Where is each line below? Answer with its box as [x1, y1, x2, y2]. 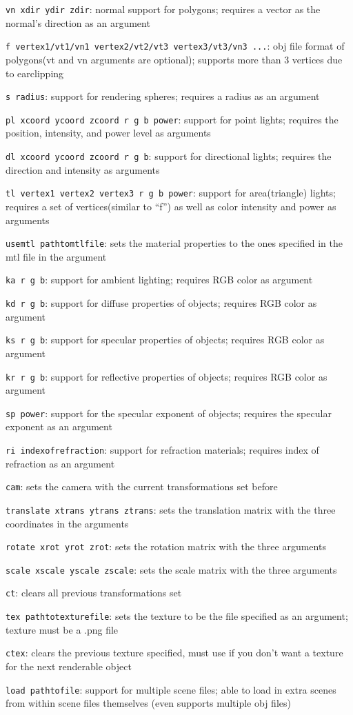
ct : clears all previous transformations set [6, 585, 182, 600]
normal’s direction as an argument [6, 15, 150, 30]
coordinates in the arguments [6, 516, 129, 530]
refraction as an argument [6, 456, 115, 470]
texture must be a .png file [6, 622, 119, 636]
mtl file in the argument [6, 249, 107, 263]
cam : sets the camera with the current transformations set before [6, 479, 278, 494]
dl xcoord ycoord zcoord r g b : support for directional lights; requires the [6, 149, 332, 163]
